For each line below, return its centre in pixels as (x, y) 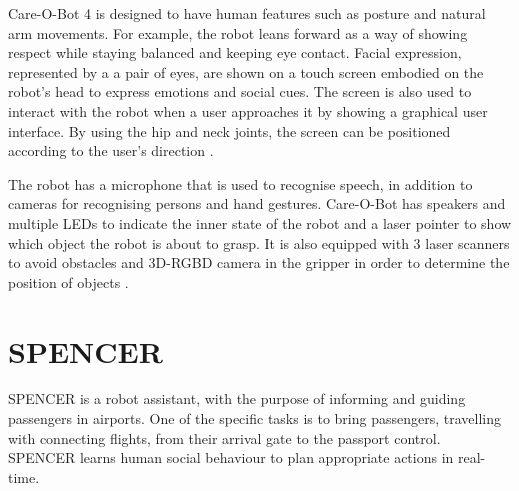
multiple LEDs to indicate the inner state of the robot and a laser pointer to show (260, 222)
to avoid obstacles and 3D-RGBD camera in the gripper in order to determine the (259, 262)
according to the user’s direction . (111, 150)
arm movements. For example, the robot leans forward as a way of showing (238, 32)
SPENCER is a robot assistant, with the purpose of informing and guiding (237, 398)
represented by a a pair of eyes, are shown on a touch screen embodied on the (246, 71)
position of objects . (68, 281)
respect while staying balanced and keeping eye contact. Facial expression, (235, 52)
